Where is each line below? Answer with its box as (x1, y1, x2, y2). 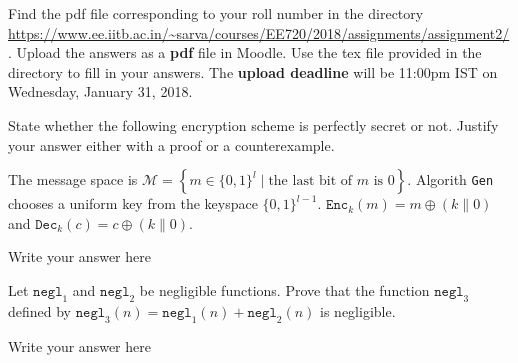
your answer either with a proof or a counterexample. (8, 134, 335, 155)
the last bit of (268, 174, 353, 189)
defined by (8, 300, 72, 321)
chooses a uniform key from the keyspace (8, 193, 258, 214)
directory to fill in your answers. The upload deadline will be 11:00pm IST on (8, 61, 498, 82)
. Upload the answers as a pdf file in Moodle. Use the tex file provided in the (8, 42, 482, 63)
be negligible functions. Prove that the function (139, 279, 430, 300)
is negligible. (320, 300, 396, 321)
